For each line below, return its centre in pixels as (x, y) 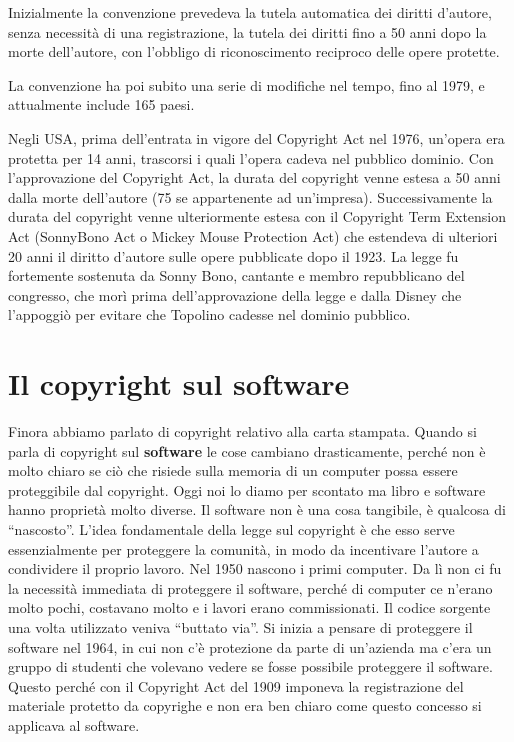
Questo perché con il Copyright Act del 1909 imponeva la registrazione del (236, 685)
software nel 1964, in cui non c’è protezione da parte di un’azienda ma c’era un (250, 646)
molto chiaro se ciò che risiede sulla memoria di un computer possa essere (233, 470)
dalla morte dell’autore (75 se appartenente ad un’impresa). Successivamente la (250, 196)
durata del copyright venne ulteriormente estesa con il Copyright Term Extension (257, 216)
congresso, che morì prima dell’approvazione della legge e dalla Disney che (235, 294)
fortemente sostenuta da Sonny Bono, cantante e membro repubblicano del (236, 275)
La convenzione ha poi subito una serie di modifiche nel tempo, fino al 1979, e (246, 84)
